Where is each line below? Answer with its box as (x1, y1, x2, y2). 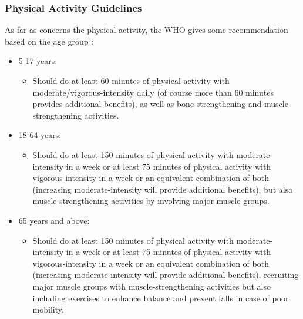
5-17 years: (18, 55, 58, 67)
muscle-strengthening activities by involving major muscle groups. (32, 194, 270, 207)
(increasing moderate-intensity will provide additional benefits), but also (32, 183, 293, 195)
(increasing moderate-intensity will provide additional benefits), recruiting (32, 268, 299, 281)
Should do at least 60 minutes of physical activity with (32, 75, 230, 86)
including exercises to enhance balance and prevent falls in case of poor (32, 291, 289, 304)
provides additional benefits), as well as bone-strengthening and (32, 98, 262, 110)
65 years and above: (18, 214, 90, 226)
